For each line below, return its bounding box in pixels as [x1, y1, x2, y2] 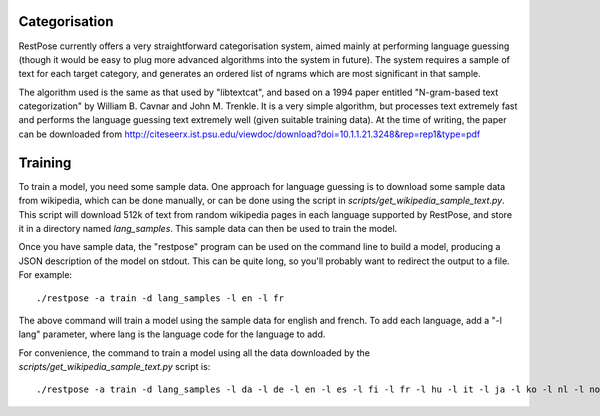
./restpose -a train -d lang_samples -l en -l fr [36, 292, 285, 304]
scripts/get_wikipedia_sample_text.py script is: [18, 361, 211, 373]
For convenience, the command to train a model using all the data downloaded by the [18, 346, 370, 359]
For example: [18, 269, 73, 281]
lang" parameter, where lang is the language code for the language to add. [18, 328, 326, 340]
